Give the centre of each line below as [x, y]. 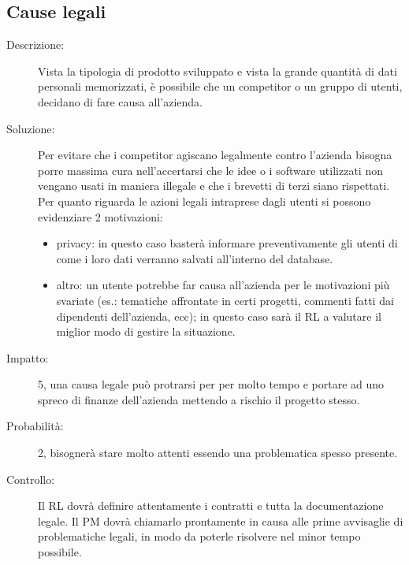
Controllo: [31, 479]
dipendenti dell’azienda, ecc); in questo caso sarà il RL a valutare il [219, 316]
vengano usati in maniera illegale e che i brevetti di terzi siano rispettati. [214, 186]
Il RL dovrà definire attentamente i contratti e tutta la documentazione [211, 506]
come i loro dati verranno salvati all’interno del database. [195, 258]
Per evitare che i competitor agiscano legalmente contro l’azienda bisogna [215, 155]
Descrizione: [35, 45]
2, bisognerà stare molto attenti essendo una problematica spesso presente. [218, 453]
